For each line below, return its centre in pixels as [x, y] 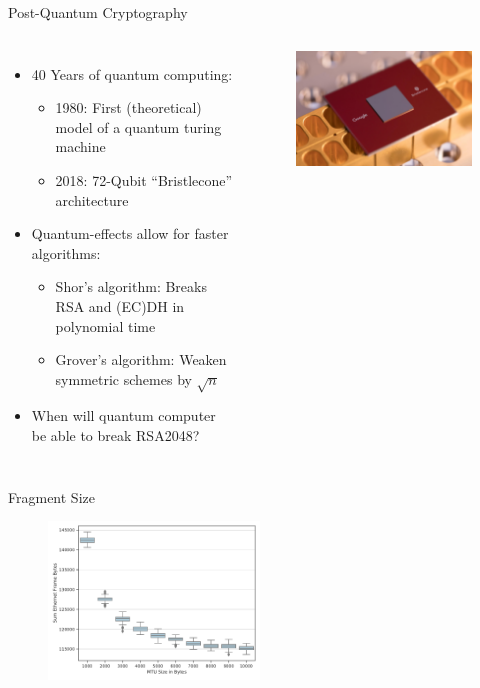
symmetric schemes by [123, 378]
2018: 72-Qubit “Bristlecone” [144, 179]
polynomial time [105, 325]
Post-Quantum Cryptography [98, 12]
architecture [92, 199]
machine [80, 146]
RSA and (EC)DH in [120, 305]
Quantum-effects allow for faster [130, 233]
